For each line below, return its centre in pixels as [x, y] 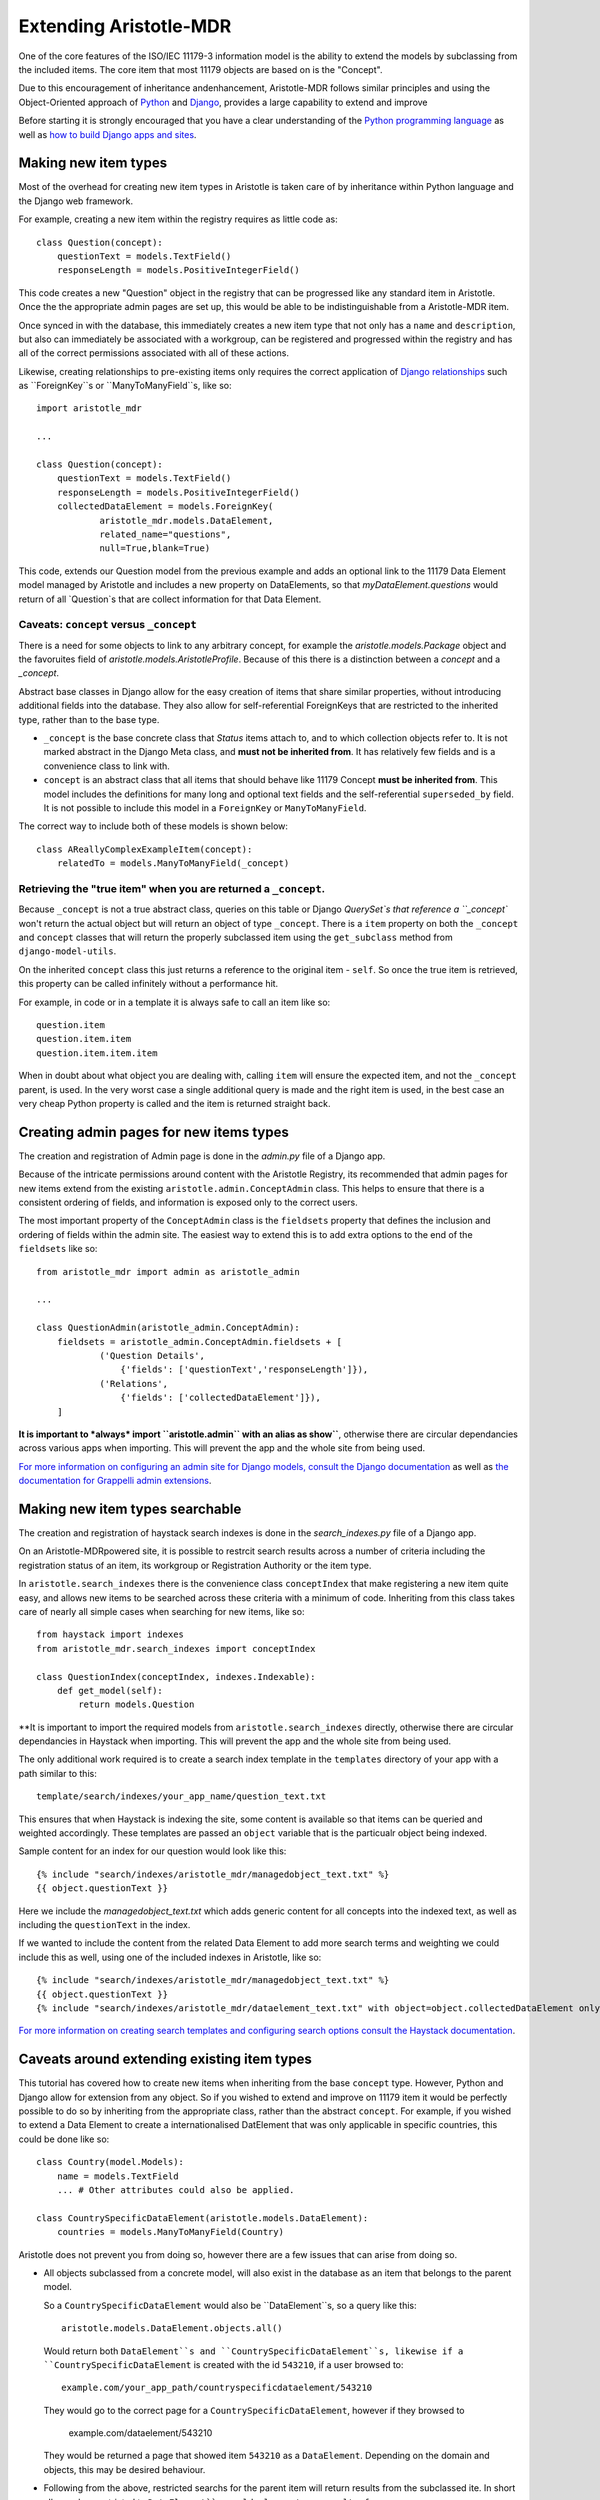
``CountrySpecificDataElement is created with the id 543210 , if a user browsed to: [223, 2364]
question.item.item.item [97, 1053]
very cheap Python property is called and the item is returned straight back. [174, 1103]
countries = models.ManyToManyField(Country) [170, 2232]
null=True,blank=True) [155, 548]
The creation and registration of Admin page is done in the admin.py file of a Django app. [202, 1156]
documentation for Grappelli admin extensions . [115, 1481]
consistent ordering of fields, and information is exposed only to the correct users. [188, 1202]
